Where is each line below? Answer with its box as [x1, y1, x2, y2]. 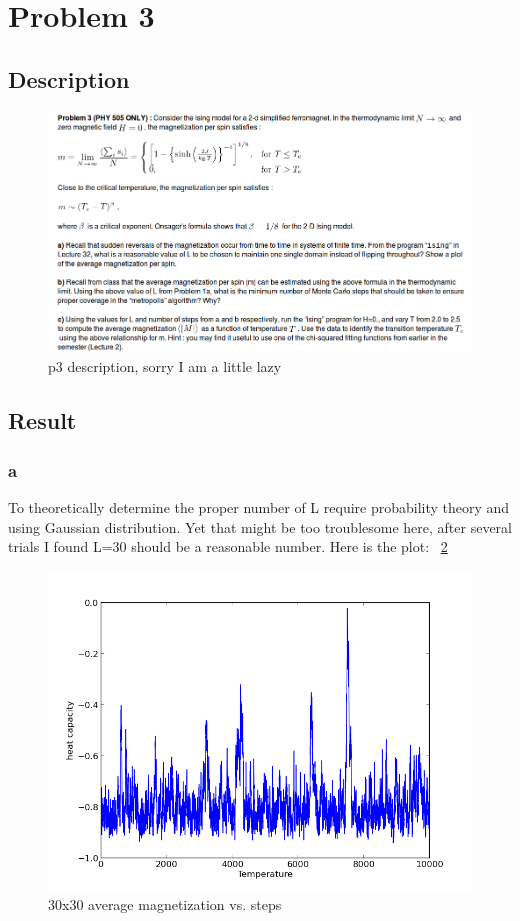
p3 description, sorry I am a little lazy [48, 356, 282, 377]
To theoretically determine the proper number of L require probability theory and [8, 496, 510, 517]
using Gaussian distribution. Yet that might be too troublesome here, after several [8, 516, 512, 537]
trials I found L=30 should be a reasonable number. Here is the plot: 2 [8, 536, 448, 557]
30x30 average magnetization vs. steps [48, 893, 282, 914]
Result [8, 405, 77, 436]
